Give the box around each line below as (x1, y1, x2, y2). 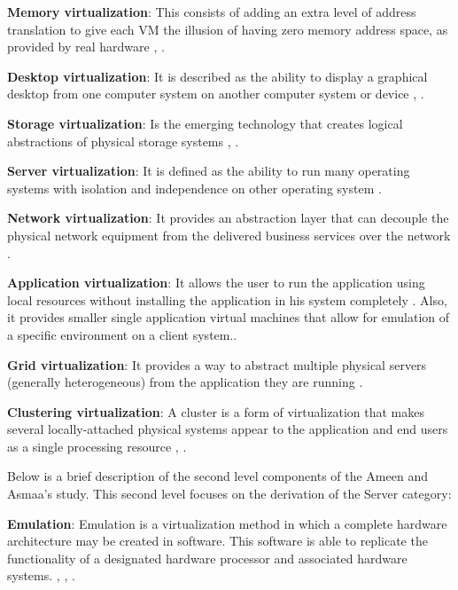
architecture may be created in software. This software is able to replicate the (7, 531, 428, 550)
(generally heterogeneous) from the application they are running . (7, 373, 363, 391)
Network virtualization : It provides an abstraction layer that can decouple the (7, 208, 449, 227)
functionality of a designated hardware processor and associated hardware (7, 548, 408, 567)
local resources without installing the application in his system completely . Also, (7, 290, 447, 309)
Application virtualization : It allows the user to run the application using (7, 273, 425, 292)
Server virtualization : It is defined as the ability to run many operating (7, 161, 410, 180)
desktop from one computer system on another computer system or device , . (7, 84, 424, 103)
